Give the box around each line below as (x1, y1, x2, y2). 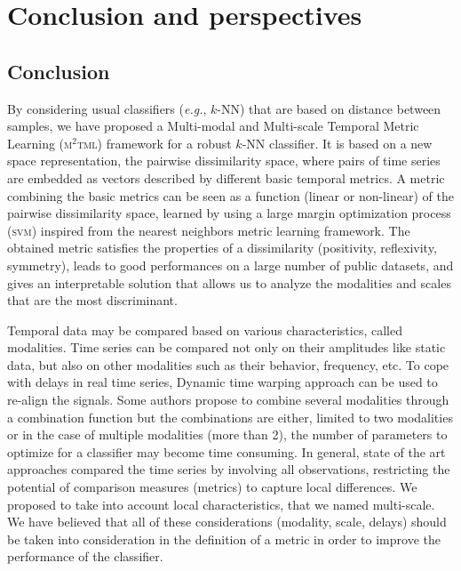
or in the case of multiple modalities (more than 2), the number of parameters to (7, 425, 448, 444)
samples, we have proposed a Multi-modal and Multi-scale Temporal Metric (7, 117, 419, 135)
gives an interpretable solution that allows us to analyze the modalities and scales (7, 273, 451, 292)
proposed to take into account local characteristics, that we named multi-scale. (7, 495, 435, 513)
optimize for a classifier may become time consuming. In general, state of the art (7, 442, 446, 461)
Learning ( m (7, 133, 73, 152)
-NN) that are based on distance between (217, 99, 441, 117)
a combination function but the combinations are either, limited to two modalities (7, 407, 453, 426)
